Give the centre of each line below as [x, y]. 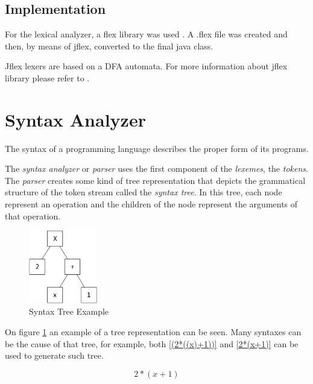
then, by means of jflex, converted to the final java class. [109, 46]
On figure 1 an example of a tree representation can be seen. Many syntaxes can [153, 332]
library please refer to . [47, 77]
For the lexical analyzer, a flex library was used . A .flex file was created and [146, 34]
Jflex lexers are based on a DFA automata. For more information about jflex [146, 66]
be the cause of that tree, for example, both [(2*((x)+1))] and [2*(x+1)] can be [152, 343]
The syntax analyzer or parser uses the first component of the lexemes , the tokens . [156, 168]
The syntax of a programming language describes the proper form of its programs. [157, 148]
